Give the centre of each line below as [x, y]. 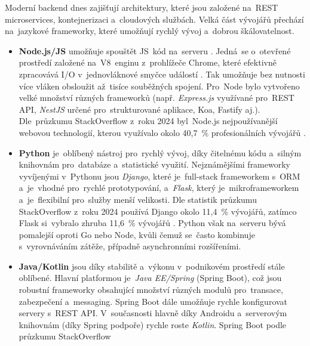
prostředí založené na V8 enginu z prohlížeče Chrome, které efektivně [148, 62]
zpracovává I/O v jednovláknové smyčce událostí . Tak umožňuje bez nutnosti [162, 74]
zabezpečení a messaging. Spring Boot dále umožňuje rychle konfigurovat [153, 301]
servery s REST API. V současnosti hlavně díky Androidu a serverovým [153, 313]
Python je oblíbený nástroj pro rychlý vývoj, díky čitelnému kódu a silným [160, 152]
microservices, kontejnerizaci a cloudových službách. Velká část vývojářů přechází [154, 19]
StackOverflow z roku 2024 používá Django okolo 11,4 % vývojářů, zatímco [158, 211]
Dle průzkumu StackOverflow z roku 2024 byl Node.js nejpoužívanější [148, 121]
